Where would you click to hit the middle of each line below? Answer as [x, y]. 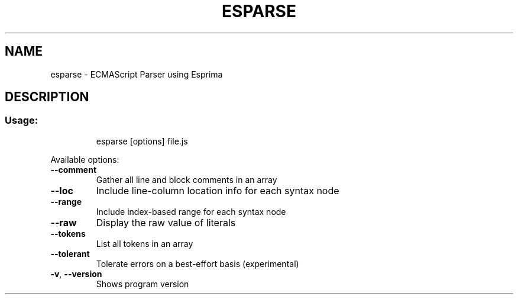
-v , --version [76, 274]
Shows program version [143, 284]
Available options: [85, 159]
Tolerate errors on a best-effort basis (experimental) [198, 263]
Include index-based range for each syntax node [191, 211]
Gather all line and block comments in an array [187, 179]
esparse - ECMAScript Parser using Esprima [137, 74]
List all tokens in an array [145, 243]
